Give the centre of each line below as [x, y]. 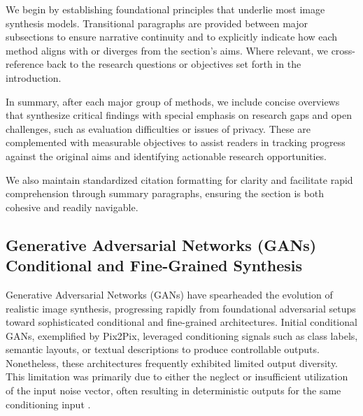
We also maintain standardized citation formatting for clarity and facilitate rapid [179, 179]
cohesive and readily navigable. [72, 207]
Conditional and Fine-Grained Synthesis [154, 265]
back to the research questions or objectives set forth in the [174, 64]
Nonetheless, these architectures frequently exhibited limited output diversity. [172, 363]
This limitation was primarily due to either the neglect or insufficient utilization [177, 376]
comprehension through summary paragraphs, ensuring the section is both [165, 193]
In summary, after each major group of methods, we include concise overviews [173, 101]
